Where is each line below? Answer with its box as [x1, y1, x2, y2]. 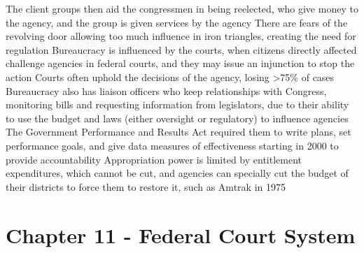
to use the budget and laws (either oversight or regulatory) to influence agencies [6, 110, 349, 125]
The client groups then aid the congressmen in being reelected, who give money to [6, 1, 358, 15]
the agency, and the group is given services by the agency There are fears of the [6, 15, 348, 29]
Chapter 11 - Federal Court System [6, 220, 356, 249]
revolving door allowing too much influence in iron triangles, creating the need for [6, 29, 356, 43]
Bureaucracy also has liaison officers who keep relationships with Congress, [6, 83, 327, 98]
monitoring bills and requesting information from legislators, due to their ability [6, 97, 349, 112]
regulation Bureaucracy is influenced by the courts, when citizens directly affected [6, 42, 357, 57]
